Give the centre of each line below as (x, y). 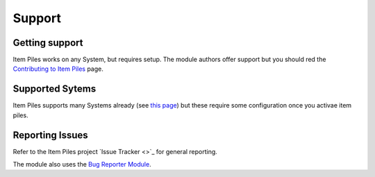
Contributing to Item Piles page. (58, 69)
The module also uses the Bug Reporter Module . (82, 165)
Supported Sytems (55, 89)
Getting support (48, 43)
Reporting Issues (50, 135)
